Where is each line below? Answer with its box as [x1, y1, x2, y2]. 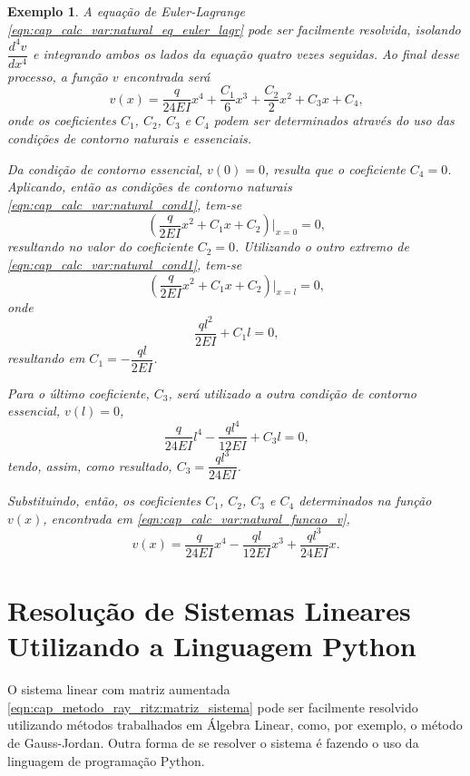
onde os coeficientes [7, 111, 116, 130]
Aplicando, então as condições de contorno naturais [7, 177, 292, 196]
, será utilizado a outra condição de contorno [168, 383, 417, 402]
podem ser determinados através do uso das [213, 111, 455, 130]
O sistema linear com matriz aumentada [7, 680, 230, 699]
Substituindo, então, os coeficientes [7, 491, 201, 510]
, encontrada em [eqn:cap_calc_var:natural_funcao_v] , [43, 508, 350, 527]
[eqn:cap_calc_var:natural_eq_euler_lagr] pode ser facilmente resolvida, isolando [7, 19, 461, 38]
